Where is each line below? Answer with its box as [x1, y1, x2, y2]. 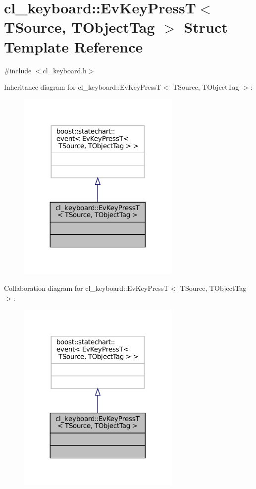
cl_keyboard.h [43, 65, 87, 75]
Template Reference [4, 36, 143, 56]
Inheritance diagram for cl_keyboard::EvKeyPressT [4, 82, 161, 92]
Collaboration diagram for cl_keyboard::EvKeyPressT [4, 282, 169, 293]
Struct [184, 17, 228, 37]
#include [4, 65, 32, 75]
